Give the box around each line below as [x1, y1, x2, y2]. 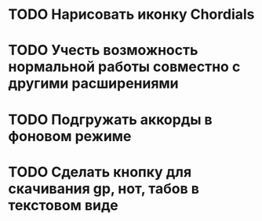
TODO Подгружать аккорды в [8, 110, 213, 129]
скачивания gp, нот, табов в [8, 179, 200, 197]
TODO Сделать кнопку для [8, 163, 192, 181]
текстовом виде [8, 196, 119, 214]
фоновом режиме [8, 127, 132, 145]
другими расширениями [8, 74, 179, 92]
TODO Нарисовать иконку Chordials [8, 5, 255, 24]
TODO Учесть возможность [8, 42, 198, 60]
